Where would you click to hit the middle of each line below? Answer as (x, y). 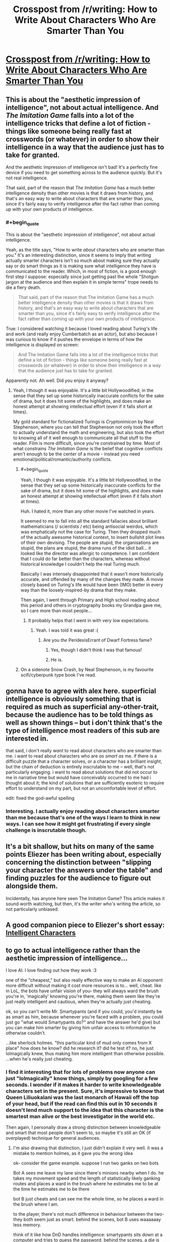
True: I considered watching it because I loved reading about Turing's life (82, 328)
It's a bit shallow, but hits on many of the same (80, 847)
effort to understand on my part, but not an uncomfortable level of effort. (81, 788)
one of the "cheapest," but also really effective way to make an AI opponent (84, 980)
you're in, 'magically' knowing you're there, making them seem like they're (83, 996)
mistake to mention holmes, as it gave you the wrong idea (73, 1153)
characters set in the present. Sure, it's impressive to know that (85, 1091)
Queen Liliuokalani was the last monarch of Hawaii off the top (82, 1098)
